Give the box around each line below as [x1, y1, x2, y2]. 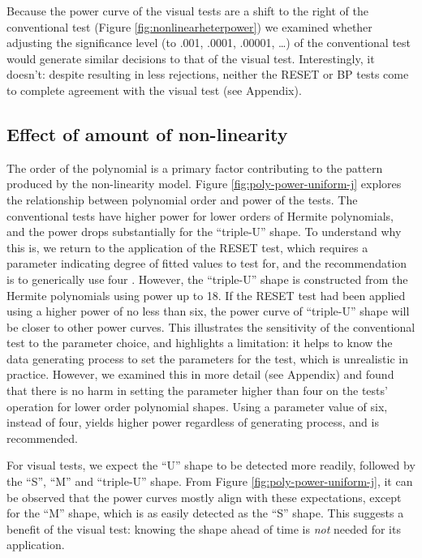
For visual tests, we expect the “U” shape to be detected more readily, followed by [6, 457, 416, 474]
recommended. [6, 429, 78, 446]
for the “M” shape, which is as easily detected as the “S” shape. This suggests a [6, 504, 404, 522]
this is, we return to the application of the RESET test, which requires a [6, 238, 368, 255]
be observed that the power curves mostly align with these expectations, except [6, 488, 402, 505]
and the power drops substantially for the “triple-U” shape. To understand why [6, 223, 402, 240]
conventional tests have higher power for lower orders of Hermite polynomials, [6, 207, 394, 224]
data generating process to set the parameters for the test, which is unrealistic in [6, 350, 409, 367]
